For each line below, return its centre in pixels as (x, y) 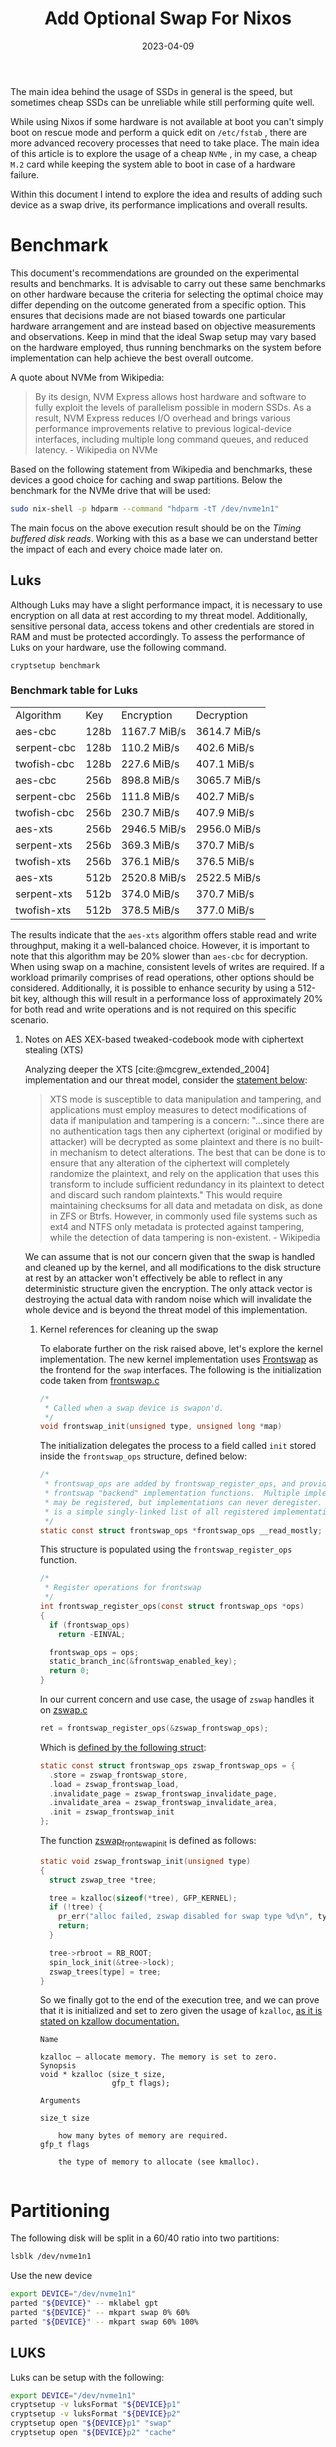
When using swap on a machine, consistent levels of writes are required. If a (167, 966)
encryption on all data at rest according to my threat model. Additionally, (159, 615)
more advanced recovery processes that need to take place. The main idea (165, 143)
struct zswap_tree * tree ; (102, 1880)
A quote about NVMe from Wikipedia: (87, 377)
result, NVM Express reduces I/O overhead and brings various (163, 418)
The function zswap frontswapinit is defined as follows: (148, 1842)
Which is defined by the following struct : (123, 1747)
